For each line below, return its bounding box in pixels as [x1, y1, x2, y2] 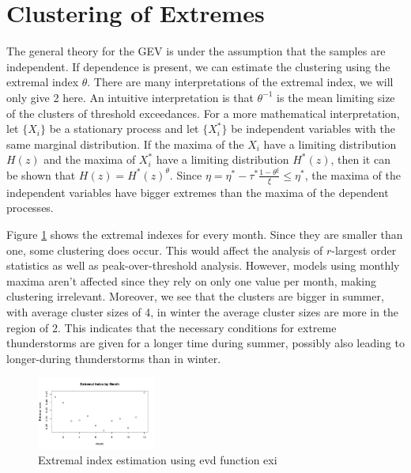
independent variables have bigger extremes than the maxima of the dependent [6, 184, 389, 200]
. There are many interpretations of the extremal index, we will [87, 74, 394, 90]
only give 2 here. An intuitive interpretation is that [6, 89, 254, 105]
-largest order [331, 241, 397, 258]
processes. [6, 199, 54, 216]
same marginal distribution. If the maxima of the [6, 135, 244, 152]
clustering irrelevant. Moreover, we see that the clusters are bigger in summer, [6, 288, 384, 305]
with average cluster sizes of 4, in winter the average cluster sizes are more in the [6, 303, 399, 320]
